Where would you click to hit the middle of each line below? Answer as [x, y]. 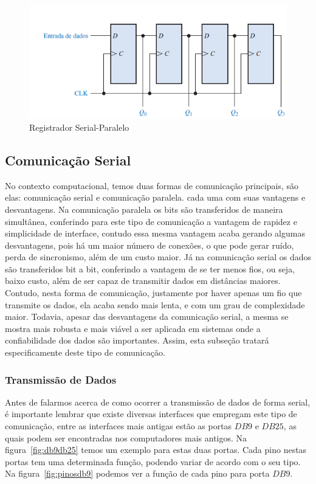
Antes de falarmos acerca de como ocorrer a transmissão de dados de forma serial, [158, 402]
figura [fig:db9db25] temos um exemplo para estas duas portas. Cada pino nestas [156, 450]
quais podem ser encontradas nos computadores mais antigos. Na [126, 437]
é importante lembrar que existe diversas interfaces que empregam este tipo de [151, 414]
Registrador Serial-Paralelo [79, 127]
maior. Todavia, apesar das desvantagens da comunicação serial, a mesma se [147, 316]
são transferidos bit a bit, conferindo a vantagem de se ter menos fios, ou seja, [150, 268]
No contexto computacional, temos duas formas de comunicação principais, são [152, 185]
